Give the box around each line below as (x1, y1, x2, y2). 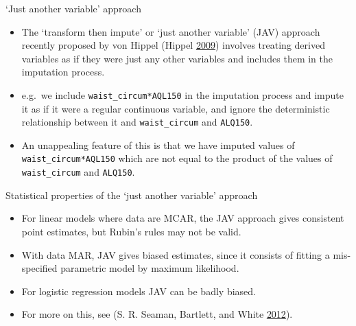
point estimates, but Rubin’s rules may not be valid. (21, 224, 241, 238)
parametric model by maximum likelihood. (60, 261, 239, 275)
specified (21, 261, 58, 275)
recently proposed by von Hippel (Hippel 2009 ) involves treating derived (21, 38, 325, 52)
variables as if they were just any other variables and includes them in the (21, 51, 333, 65)
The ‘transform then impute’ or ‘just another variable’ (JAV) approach (21, 24, 320, 38)
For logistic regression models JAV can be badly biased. (21, 283, 256, 298)
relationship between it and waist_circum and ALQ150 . (21, 115, 253, 129)
